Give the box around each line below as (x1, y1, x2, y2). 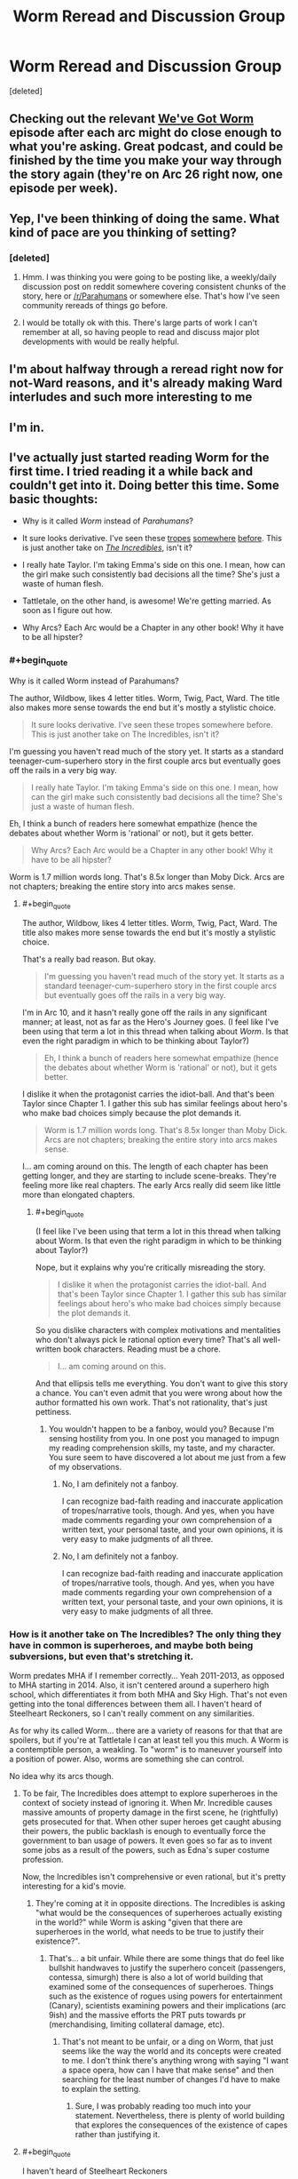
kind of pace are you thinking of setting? (9, 225, 237, 240)
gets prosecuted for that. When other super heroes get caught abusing (21, 1816, 282, 1827)
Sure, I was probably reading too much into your (74, 2101, 252, 2111)
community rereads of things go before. (21, 300, 169, 311)
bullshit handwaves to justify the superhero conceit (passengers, (48, 1962, 286, 1974)
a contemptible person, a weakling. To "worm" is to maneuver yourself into (9, 1744, 283, 1755)
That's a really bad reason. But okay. (21, 954, 157, 964)
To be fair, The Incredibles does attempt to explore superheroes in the (21, 1788, 278, 1799)
